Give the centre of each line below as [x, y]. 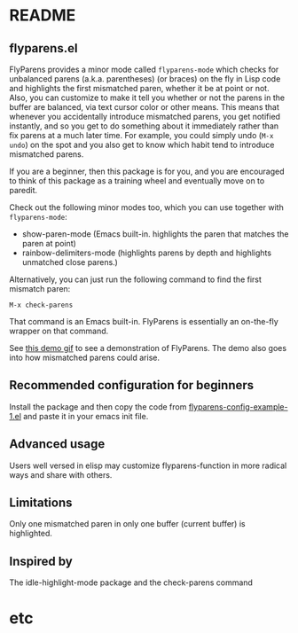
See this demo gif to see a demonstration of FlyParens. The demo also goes [148, 348]
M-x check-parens [41, 305]
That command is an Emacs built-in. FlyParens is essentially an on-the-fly [144, 321]
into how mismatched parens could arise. [84, 357]
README [43, 16]
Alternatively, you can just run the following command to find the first [135, 279]
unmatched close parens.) [70, 262]
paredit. [24, 190]
